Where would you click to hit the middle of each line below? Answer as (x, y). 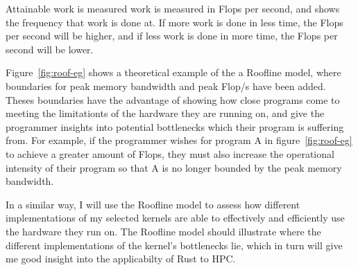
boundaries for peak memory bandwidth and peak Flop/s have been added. (166, 85)
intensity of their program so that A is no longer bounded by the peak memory (174, 167)
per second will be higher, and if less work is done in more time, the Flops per (172, 36)
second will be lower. (50, 49)
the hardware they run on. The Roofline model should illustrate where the (163, 231)
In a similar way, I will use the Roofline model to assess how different (153, 204)
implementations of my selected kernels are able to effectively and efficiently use (175, 218)
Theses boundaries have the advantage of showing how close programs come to (173, 99)
